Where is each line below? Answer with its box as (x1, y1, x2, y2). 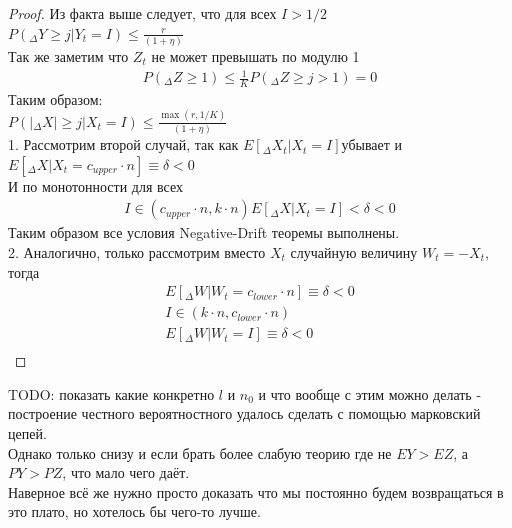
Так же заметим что (8, 45, 129, 66)
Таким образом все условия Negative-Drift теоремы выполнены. (8, 222, 400, 243)
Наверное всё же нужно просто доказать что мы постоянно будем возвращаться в (8, 481, 504, 502)
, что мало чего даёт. (62, 462, 190, 483)
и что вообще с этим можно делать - (258, 383, 482, 404)
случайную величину (290, 241, 418, 262)
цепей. (8, 423, 47, 443)
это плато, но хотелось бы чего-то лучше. (8, 501, 261, 522)
